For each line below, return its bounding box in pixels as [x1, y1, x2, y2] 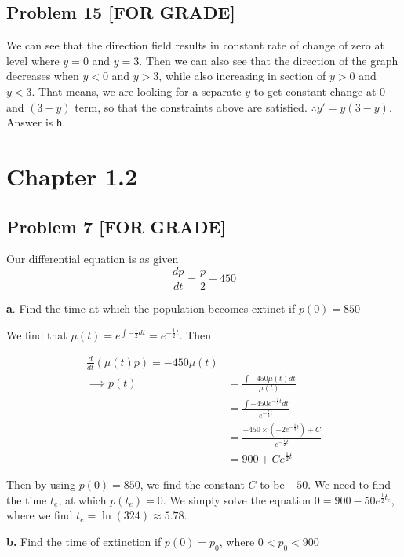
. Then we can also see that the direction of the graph [139, 52, 399, 68]
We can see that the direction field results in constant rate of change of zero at [6, 37, 384, 53]
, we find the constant [140, 475, 245, 492]
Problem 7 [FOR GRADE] [6, 214, 226, 238]
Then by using [6, 475, 75, 492]
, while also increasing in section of [158, 68, 326, 84]
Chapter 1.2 [6, 160, 138, 192]
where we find [6, 507, 73, 523]
